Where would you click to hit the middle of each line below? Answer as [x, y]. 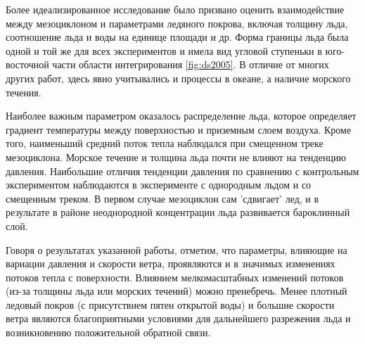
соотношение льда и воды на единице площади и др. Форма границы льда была [177, 37]
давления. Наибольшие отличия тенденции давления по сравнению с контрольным [182, 171]
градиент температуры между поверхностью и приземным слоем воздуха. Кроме [179, 129]
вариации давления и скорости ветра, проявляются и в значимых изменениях [171, 263]
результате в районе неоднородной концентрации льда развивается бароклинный [178, 212]
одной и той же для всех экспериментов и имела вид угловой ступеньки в [164, 50]
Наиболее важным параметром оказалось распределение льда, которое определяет [181, 116]
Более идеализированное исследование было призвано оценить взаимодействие [175, 9]
